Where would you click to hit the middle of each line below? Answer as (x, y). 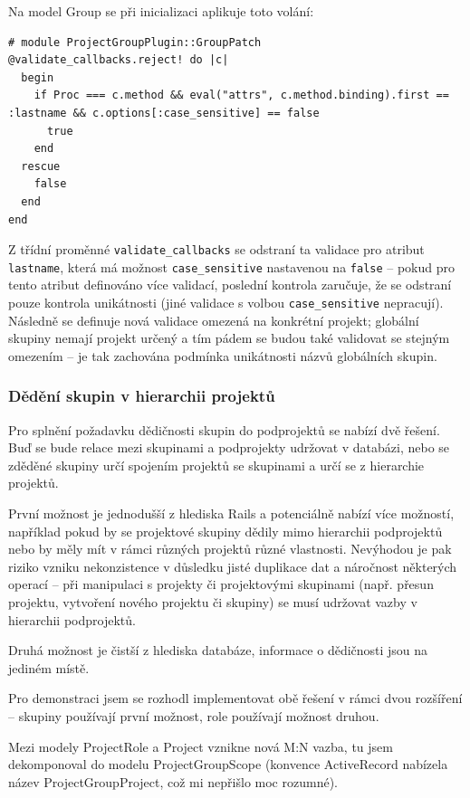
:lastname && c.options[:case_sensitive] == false (164, 113)
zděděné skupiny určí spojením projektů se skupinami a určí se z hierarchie (216, 465)
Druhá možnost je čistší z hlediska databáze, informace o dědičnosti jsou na (218, 650)
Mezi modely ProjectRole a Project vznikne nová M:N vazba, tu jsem (201, 746)
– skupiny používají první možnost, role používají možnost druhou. (194, 716)
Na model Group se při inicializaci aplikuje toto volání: (161, 11)
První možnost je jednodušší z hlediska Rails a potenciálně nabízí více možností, (231, 513)
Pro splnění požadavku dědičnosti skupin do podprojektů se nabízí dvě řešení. (224, 429)
